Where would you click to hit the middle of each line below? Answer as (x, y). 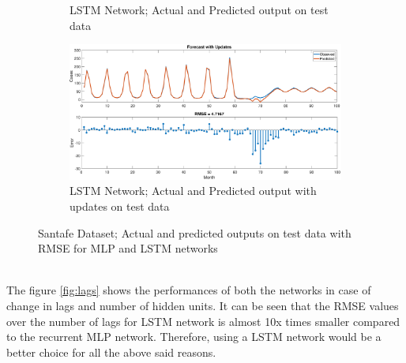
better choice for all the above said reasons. (111, 352)
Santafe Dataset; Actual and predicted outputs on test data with (195, 232)
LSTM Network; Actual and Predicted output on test (199, 9)
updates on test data (120, 206)
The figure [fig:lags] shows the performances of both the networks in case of (189, 290)
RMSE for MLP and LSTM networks (128, 248)
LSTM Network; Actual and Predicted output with (193, 191)
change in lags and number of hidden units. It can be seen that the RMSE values (203, 305)
